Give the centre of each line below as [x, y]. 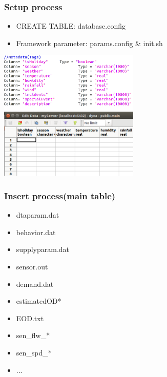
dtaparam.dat [38, 215]
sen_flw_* [33, 335]
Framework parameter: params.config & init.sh [89, 43]
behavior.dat [36, 232]
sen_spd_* [34, 352]
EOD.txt [30, 318]
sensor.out [32, 266]
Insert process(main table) [60, 195]
